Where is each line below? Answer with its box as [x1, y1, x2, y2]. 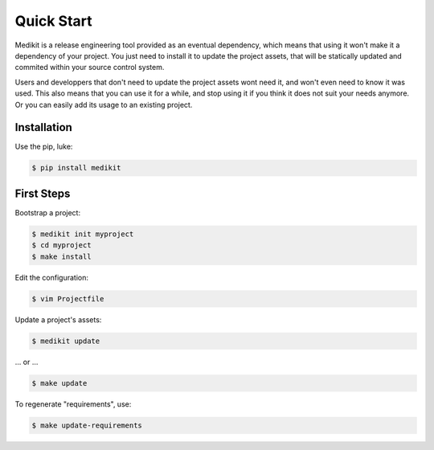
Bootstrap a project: [14, 207, 80, 217]
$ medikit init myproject [31, 229, 134, 239]
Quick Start [14, 12, 92, 30]
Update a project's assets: [14, 314, 102, 325]
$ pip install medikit [31, 163, 121, 173]
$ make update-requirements [31, 420, 142, 430]
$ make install [31, 252, 92, 261]
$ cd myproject [31, 241, 92, 250]
